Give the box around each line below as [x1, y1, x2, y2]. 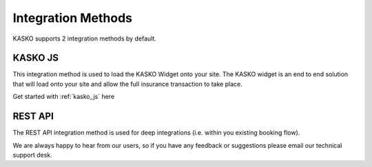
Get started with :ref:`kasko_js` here [12, 93, 115, 101]
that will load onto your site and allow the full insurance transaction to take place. [12, 80, 242, 88]
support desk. [12, 151, 53, 159]
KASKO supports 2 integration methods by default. [12, 34, 156, 43]
